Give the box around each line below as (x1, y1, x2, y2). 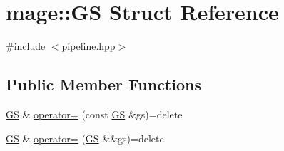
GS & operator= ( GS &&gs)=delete (6, 130, 164, 145)
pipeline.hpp (61, 38, 116, 53)
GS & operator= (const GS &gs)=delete (6, 106, 183, 121)
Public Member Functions (6, 73, 201, 95)
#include (6, 38, 46, 53)
